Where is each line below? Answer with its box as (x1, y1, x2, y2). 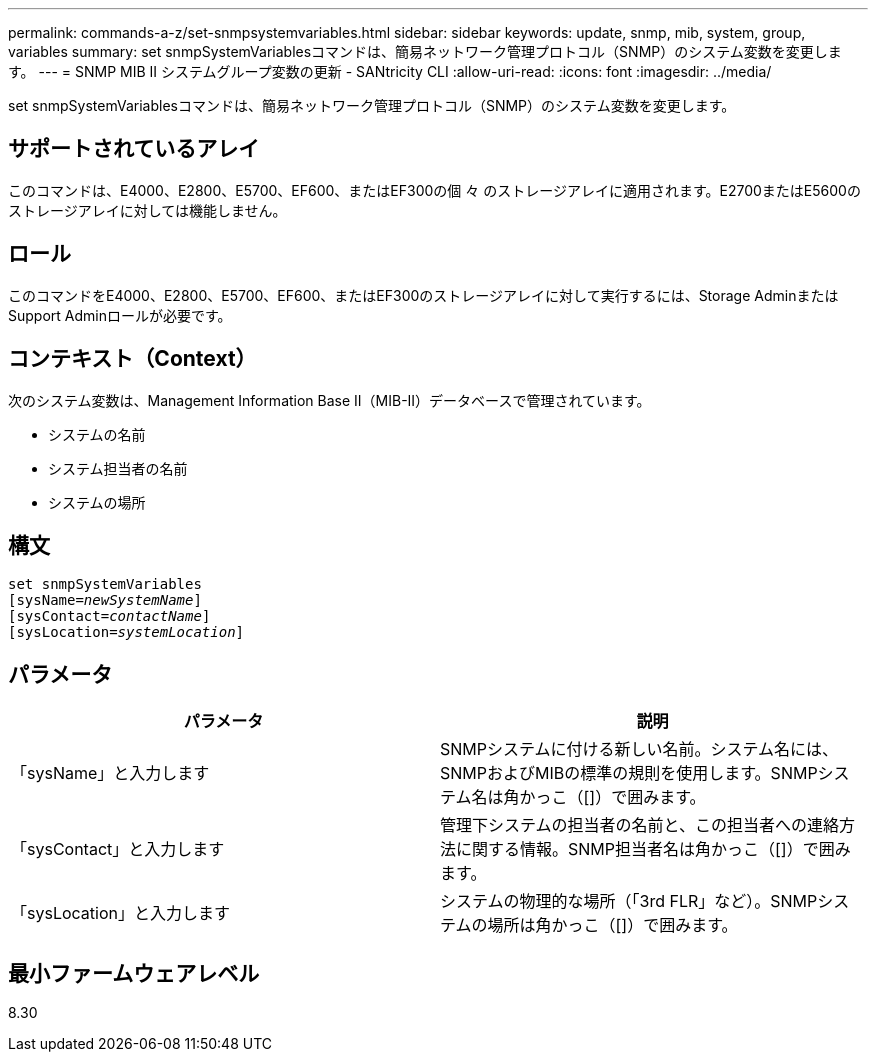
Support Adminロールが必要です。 (8, 306, 232, 324)
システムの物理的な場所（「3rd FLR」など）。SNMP (440, 891, 818, 912)
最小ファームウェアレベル (8, 960, 260, 986)
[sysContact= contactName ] (8, 608, 211, 625)
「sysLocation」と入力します (11, 903, 230, 924)
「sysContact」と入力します (11, 839, 225, 860)
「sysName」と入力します (11, 763, 210, 784)
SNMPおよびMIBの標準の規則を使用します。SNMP (440, 763, 818, 784)
